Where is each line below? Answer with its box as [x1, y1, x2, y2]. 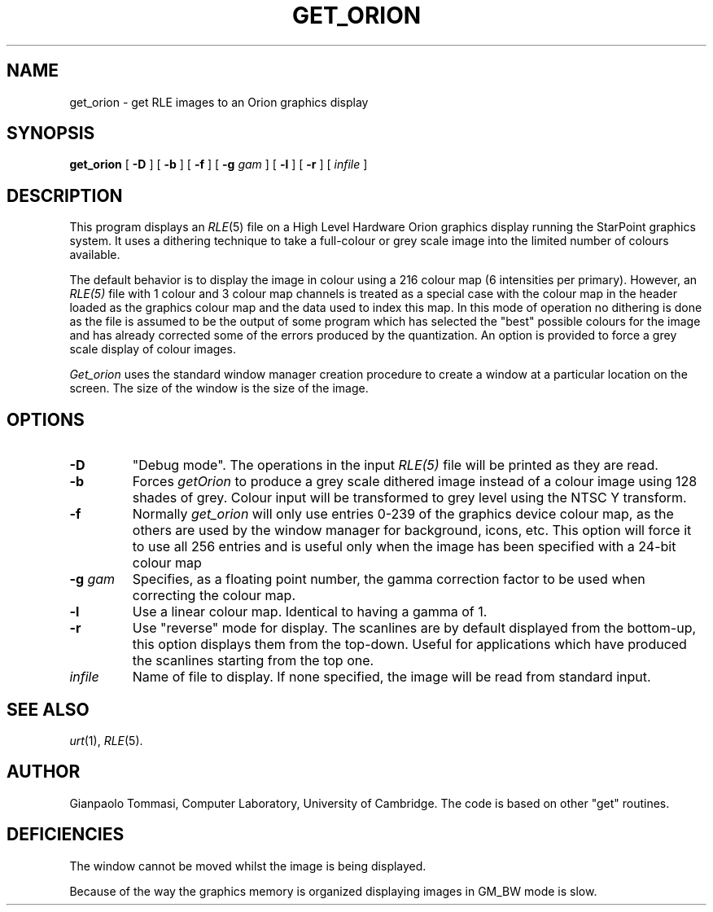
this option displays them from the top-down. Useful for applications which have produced [132, 636, 687, 653]
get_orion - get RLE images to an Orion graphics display [69, 94, 369, 109]
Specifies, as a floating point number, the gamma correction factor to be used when [132, 571, 645, 588]
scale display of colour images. [69, 342, 236, 357]
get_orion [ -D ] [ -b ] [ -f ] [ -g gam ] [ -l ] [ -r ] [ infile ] [69, 157, 368, 172]
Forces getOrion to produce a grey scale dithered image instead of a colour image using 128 [132, 473, 698, 490]
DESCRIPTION [7, 185, 123, 206]
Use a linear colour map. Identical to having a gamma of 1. [132, 603, 488, 620]
